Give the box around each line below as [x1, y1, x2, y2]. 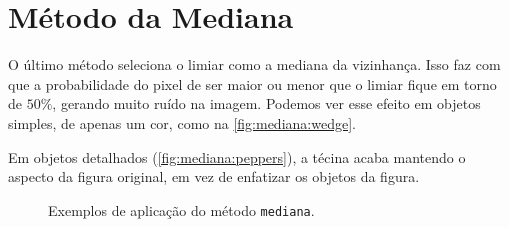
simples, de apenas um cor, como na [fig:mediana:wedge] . [8, 112, 356, 133]
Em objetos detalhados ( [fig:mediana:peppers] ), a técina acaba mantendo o [8, 146, 466, 167]
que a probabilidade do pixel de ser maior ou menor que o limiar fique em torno [8, 73, 497, 94]
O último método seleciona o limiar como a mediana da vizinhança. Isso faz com [8, 54, 501, 75]
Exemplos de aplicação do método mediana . [48, 199, 315, 220]
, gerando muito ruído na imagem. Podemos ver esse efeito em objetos [52, 93, 481, 114]
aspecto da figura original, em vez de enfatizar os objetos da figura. [8, 166, 420, 187]
